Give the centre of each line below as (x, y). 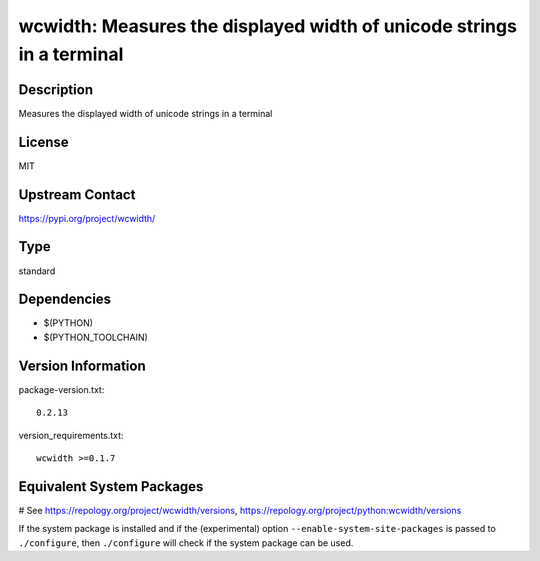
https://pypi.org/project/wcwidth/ (87, 218)
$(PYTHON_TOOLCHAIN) (96, 337)
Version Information (82, 365)
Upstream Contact (77, 194)
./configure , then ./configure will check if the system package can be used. (186, 542)
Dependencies (65, 299)
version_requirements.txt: (71, 435)
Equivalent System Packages (111, 486)
